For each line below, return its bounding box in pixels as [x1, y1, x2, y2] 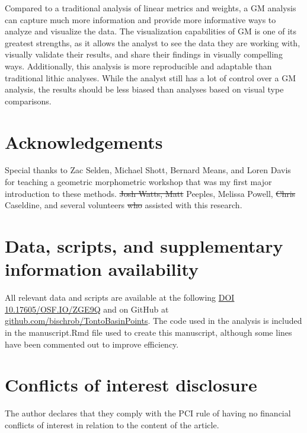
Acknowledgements [5, 129, 163, 154]
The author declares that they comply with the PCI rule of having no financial [5, 407, 291, 419]
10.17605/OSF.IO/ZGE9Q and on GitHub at [5, 303, 169, 315]
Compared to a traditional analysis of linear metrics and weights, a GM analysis [5, 2, 296, 14]
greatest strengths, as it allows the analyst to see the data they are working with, [5, 36, 300, 49]
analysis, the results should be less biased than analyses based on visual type [5, 83, 284, 95]
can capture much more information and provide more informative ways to [5, 13, 276, 26]
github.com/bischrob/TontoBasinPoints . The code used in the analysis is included [5, 314, 302, 327]
